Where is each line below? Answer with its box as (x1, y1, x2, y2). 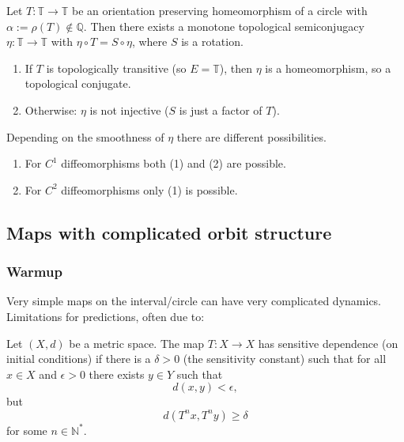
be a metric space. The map (69, 334, 205, 351)
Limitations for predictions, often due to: (6, 308, 205, 324)
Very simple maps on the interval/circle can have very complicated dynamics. (6, 293, 382, 309)
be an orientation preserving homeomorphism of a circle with (72, 2, 368, 18)
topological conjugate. (25, 75, 131, 92)
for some (6, 421, 47, 438)
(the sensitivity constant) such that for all (183, 350, 387, 367)
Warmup (6, 262, 62, 281)
